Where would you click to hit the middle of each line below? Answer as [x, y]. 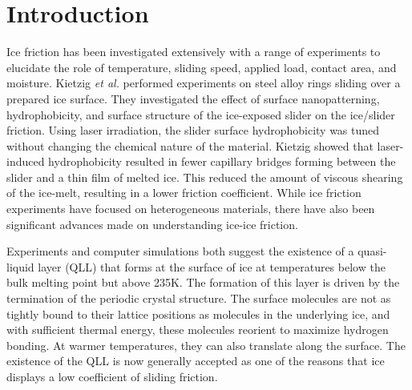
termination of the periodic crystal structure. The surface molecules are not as [199, 298]
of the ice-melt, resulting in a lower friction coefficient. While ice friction [184, 193]
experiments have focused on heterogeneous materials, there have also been [191, 209]
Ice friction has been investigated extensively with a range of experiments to [194, 52]
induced [26, 161]
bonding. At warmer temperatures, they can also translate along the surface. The [206, 345]
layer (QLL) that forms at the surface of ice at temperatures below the [212, 266]
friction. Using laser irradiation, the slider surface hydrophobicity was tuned [193, 130]
